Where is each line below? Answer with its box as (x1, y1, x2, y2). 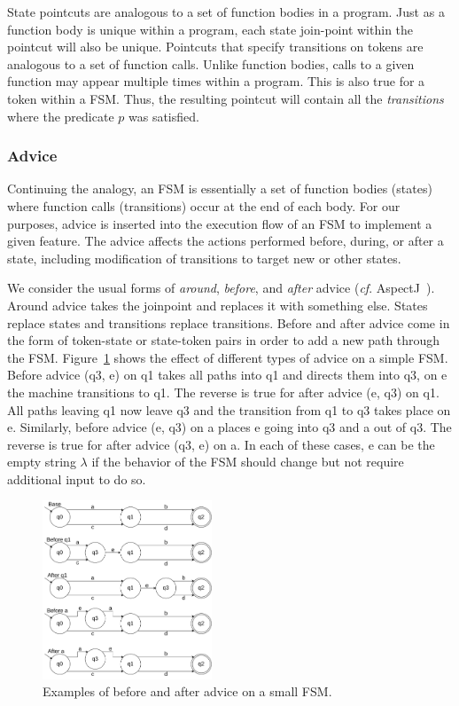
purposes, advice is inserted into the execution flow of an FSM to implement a (7, 214, 432, 232)
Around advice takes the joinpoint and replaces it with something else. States (7, 295, 428, 314)
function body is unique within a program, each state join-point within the (7, 20, 414, 38)
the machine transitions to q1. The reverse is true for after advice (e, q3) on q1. (7, 382, 440, 401)
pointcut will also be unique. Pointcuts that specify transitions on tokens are (7, 37, 424, 56)
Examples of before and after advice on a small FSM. (43, 682, 332, 701)
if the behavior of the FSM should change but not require (91, 452, 404, 471)
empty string (7, 452, 76, 471)
